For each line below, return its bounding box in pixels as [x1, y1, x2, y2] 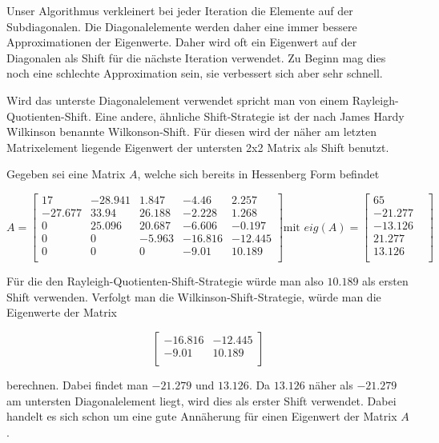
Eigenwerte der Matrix [6, 304, 117, 321]
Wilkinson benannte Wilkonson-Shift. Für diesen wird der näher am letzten [6, 123, 377, 140]
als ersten [362, 273, 409, 289]
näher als [308, 376, 353, 393]
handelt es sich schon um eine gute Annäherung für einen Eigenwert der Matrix [6, 408, 397, 425]
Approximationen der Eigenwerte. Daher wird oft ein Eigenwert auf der [6, 34, 357, 50]
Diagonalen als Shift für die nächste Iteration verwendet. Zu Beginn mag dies [6, 49, 386, 66]
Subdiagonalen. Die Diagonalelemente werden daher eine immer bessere [6, 18, 357, 34]
